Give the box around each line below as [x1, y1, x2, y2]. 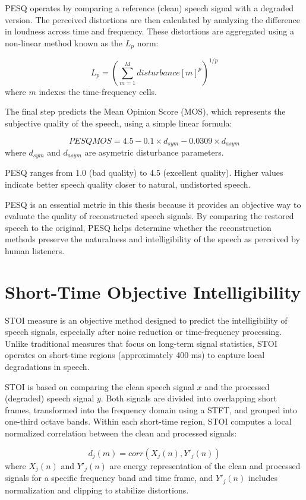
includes [248, 471, 277, 484]
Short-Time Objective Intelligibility [5, 279, 301, 303]
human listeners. [5, 244, 65, 257]
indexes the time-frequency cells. [39, 85, 157, 97]
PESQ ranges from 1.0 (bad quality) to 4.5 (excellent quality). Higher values [5, 166, 283, 179]
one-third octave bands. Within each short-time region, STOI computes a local [5, 415, 292, 428]
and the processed [204, 380, 270, 393]
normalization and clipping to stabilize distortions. [5, 483, 189, 496]
